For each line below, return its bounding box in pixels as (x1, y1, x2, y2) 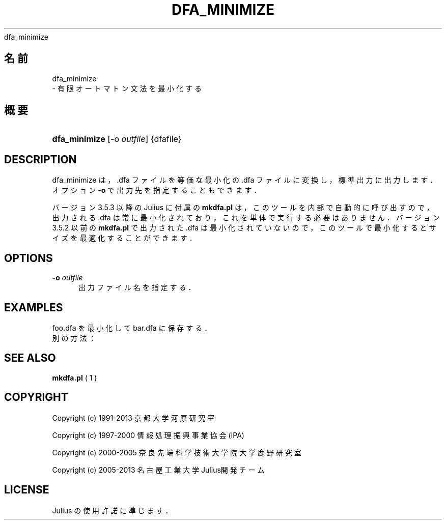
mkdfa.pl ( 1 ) (52, 373, 97, 382)
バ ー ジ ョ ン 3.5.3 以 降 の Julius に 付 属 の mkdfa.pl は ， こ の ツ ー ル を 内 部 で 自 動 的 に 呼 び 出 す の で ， (52, 203, 434, 212)
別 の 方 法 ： (52, 333, 96, 342)
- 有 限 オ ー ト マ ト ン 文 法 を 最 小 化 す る (52, 83, 202, 93)
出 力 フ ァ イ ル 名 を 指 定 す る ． (78, 283, 196, 292)
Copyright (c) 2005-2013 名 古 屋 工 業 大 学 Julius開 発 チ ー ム (52, 465, 265, 474)
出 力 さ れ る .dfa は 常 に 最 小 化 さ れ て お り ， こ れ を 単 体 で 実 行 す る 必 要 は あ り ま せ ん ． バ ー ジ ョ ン (52, 213, 440, 222)
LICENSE (4, 483, 49, 497)
